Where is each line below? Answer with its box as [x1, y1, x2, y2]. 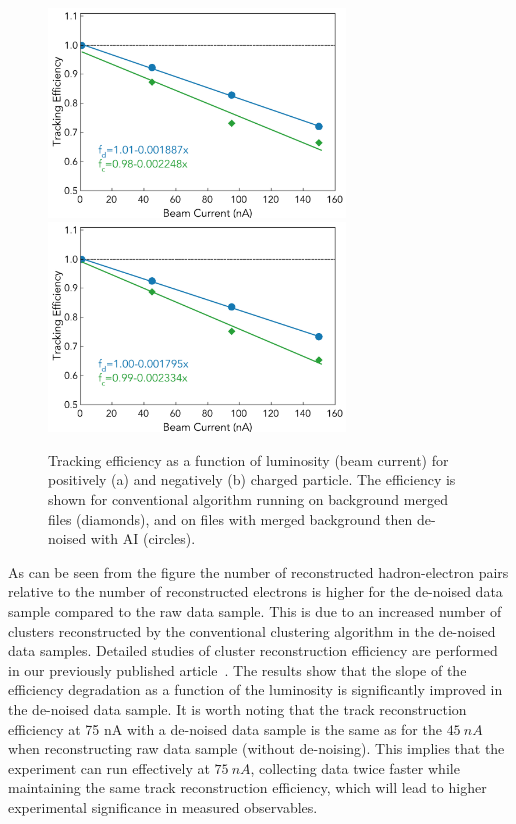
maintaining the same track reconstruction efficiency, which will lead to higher [8, 777, 487, 798]
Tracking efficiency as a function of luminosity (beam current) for [48, 449, 449, 470]
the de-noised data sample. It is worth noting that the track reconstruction [8, 698, 467, 719]
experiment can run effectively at [8, 757, 210, 778]
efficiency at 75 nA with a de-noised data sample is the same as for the [8, 718, 442, 739]
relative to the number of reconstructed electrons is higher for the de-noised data [8, 581, 503, 602]
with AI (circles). [90, 528, 196, 549]
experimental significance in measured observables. [8, 796, 318, 817]
